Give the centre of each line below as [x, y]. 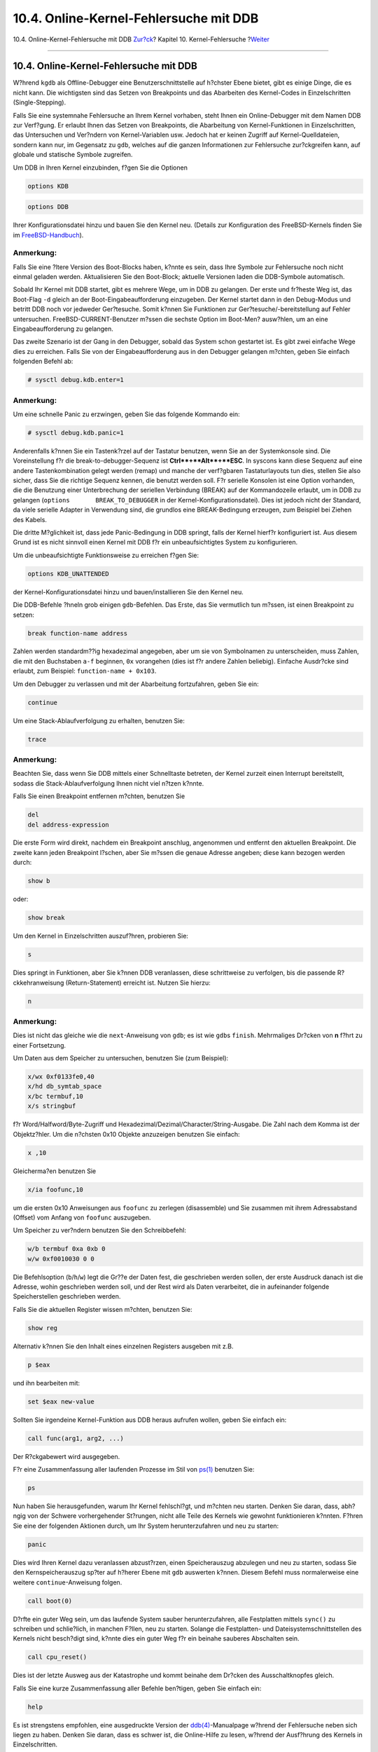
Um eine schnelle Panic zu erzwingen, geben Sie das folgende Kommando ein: [126, 414]
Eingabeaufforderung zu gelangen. [63, 329]
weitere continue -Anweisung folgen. [68, 1582]
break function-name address [78, 633]
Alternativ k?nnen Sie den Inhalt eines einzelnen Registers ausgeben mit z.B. [123, 1346]
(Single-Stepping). [40, 102]
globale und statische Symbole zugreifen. [73, 155]
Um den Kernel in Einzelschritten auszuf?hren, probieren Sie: [101, 936]
